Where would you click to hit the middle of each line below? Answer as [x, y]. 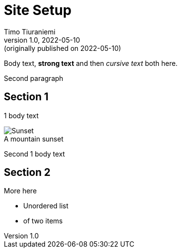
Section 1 [26, 97]
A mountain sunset [34, 139]
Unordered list [46, 206]
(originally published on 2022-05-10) [63, 48]
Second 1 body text [35, 154]
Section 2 [27, 173]
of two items [43, 221]
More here [20, 191]
